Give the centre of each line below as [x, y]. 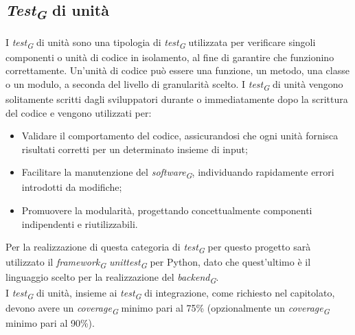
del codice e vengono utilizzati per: [79, 112]
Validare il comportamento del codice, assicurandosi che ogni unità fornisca [180, 136]
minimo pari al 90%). [50, 322]
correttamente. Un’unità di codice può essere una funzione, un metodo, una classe [177, 70]
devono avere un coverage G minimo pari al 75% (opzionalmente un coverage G [168, 308]
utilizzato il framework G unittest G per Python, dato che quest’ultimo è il [158, 263]
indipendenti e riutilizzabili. [80, 223]
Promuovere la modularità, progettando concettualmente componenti [167, 210]
